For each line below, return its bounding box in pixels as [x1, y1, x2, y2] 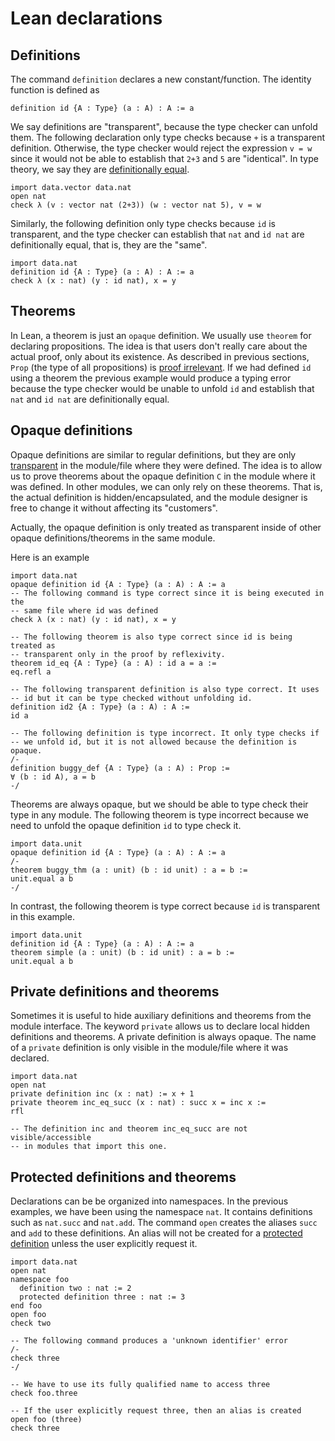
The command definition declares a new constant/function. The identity [10, 73, 312, 85]
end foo [10, 1301, 43, 1311]
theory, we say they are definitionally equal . [10, 163, 190, 175]
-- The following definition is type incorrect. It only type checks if [10, 728, 320, 738]
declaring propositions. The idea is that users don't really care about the [10, 340, 308, 352]
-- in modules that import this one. [10, 1142, 168, 1152]
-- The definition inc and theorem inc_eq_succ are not [10, 1124, 248, 1134]
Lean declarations [10, 7, 163, 30]
